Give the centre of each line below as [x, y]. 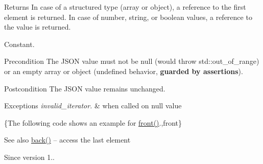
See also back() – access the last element [67, 140]
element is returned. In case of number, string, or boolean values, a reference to [128, 17]
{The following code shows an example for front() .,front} [93, 122]
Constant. [19, 44]
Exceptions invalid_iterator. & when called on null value [93, 106]
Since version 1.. [29, 157]
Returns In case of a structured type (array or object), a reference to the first [125, 7]
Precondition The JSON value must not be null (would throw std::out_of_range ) [132, 61]
